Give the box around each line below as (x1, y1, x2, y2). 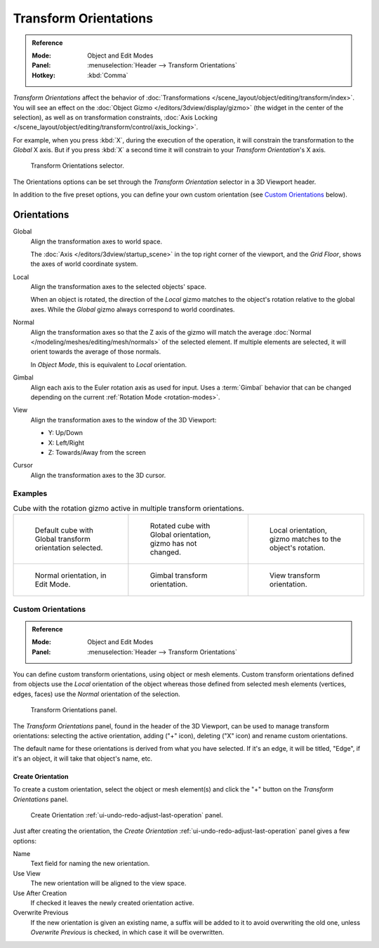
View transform (269, 570, 321, 580)
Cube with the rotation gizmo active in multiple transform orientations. (13, 504, 245, 514)
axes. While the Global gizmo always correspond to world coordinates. (30, 305, 235, 314)
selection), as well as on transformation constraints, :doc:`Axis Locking (13, 113, 218, 121)
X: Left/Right (48, 439, 84, 447)
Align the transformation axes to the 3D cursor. (30, 471, 166, 479)
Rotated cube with (149, 521, 211, 531)
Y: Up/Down (48, 429, 84, 437)
